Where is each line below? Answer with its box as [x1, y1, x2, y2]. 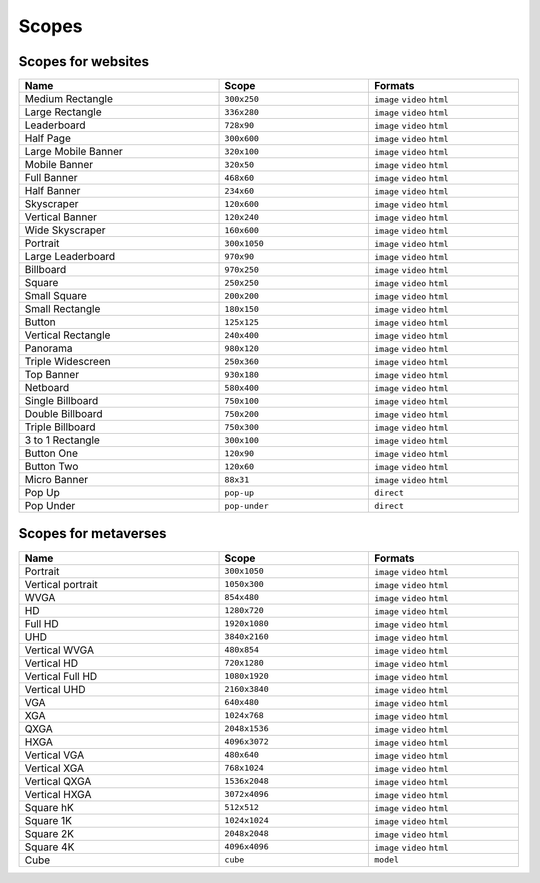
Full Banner [24, 171, 79, 185]
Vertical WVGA [24, 643, 95, 657]
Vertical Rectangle [24, 328, 111, 342]
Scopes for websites [18, 53, 150, 70]
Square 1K [24, 813, 73, 827]
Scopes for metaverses [18, 525, 167, 542]
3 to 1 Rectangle [24, 433, 100, 447]
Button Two [24, 460, 79, 474]
